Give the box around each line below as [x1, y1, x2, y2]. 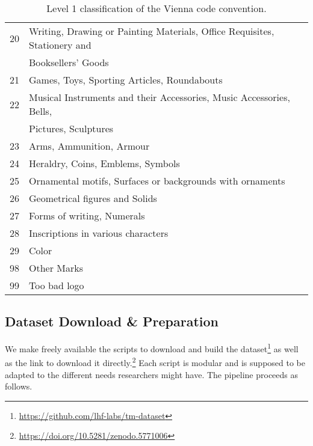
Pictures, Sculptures [29, 121, 114, 135]
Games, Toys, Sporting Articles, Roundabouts [29, 73, 223, 87]
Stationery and [29, 38, 91, 52]
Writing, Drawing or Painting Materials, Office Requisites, [29, 24, 274, 38]
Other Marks [29, 261, 83, 275]
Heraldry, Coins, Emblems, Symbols [29, 156, 180, 170]
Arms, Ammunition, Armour [29, 139, 150, 153]
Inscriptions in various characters [29, 226, 169, 240]
